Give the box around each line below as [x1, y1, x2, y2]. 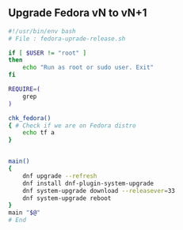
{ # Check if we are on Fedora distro [8, 122, 136, 130]
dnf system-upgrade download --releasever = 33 [22, 187, 176, 194]
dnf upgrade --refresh [22, 172, 97, 180]
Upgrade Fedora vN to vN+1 [8, 6, 147, 20]
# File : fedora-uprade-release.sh [8, 35, 126, 43]
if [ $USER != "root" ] [8, 49, 87, 57]
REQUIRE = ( [8, 85, 41, 93]
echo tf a [22, 129, 55, 137]
